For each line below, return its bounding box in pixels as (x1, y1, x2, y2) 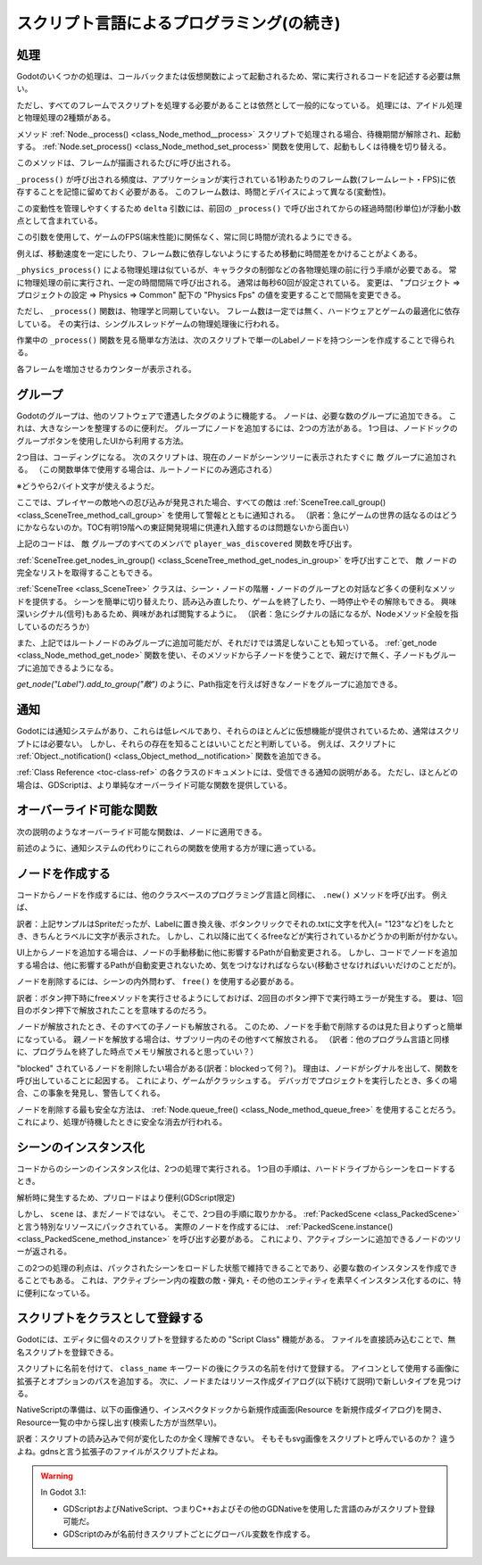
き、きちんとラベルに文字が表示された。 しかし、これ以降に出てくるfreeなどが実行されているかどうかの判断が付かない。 (16, 931, 463, 941)
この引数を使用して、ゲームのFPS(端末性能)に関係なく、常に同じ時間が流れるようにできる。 (16, 232, 357, 243)
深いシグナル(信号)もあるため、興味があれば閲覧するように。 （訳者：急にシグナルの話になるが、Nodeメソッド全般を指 (16, 609, 459, 619)
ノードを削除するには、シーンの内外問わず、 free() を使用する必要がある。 (16, 976, 299, 987)
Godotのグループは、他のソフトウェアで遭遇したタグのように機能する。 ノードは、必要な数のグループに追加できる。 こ (16, 410, 457, 421)
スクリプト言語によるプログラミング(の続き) (16, 13, 341, 33)
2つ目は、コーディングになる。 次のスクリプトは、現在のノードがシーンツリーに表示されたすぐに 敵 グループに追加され (16, 451, 457, 462)
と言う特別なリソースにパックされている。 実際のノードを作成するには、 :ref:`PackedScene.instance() (16, 1221, 394, 1231)
